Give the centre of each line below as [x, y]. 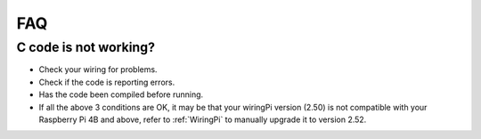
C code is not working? [86, 47]
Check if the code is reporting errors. [107, 82]
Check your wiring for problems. [98, 69]
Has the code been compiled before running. [121, 94]
